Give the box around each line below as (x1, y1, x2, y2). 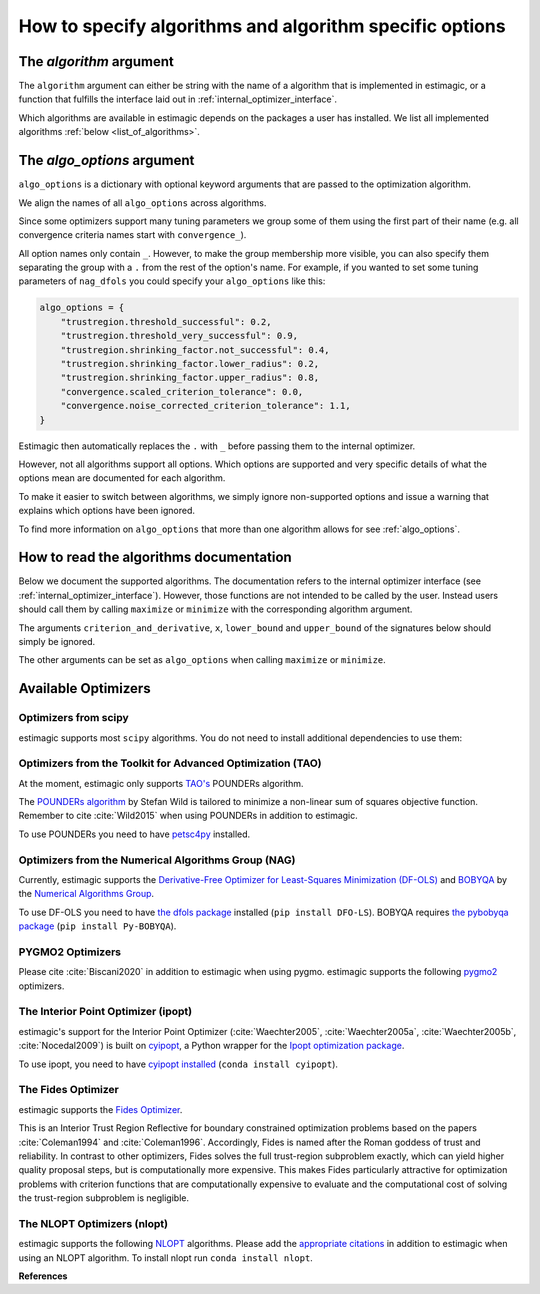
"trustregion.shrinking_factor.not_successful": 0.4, (60, 344, 330, 355)
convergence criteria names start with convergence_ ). (18, 229, 247, 241)
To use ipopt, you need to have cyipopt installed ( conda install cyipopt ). (18, 1058, 339, 1070)
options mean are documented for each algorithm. (18, 472, 226, 484)
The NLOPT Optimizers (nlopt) (18, 1216, 169, 1230)
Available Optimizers (18, 680, 151, 697)
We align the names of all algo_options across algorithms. (18, 196, 267, 209)
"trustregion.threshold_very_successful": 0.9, (60, 330, 299, 342)
